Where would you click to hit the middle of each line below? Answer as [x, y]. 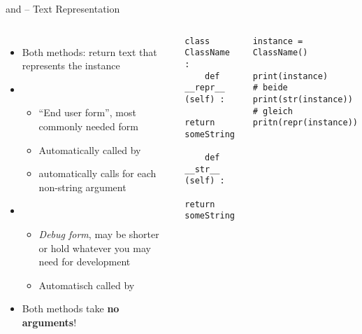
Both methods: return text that [89, 51]
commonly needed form [88, 126]
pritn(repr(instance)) [305, 123]
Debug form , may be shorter [99, 234]
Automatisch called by [87, 285]
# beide [270, 88]
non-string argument [82, 187]
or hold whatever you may [95, 248]
